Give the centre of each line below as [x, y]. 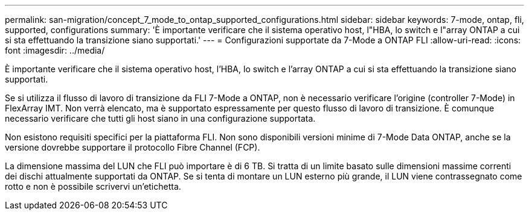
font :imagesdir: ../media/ [55, 50]
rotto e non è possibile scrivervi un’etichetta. [93, 186]
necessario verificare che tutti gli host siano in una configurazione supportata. [160, 118]
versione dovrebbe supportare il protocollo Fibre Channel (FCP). [133, 147]
